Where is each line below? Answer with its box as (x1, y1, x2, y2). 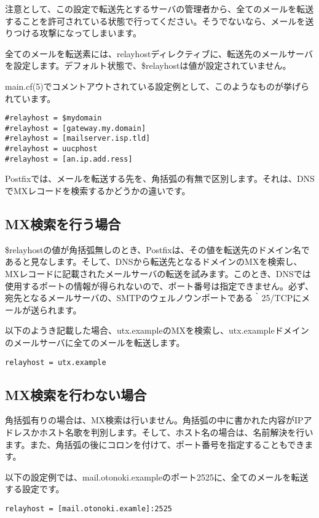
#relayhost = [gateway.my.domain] (5, 124, 146, 133)
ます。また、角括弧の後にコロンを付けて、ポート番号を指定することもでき (5, 438, 305, 450)
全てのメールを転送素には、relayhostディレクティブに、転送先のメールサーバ (5, 47, 313, 60)
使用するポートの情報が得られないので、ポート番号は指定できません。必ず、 (5, 279, 314, 292)
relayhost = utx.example (5, 358, 106, 367)
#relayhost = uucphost (5, 144, 98, 154)
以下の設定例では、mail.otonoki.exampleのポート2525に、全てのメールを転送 (5, 470, 309, 483)
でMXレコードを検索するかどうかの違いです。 (5, 184, 191, 197)
